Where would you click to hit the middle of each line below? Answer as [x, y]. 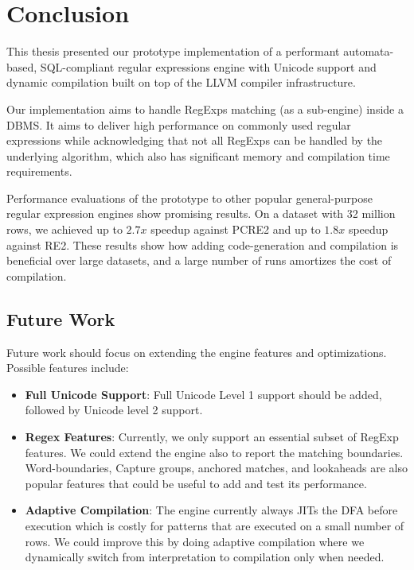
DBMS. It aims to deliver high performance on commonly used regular [179, 124]
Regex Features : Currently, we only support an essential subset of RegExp [212, 437]
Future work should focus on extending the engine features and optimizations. [197, 352]
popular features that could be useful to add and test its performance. [196, 483]
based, [22, 66]
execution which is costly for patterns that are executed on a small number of [215, 525]
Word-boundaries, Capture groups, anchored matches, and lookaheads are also [216, 468]
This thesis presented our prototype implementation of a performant [173, 51]
